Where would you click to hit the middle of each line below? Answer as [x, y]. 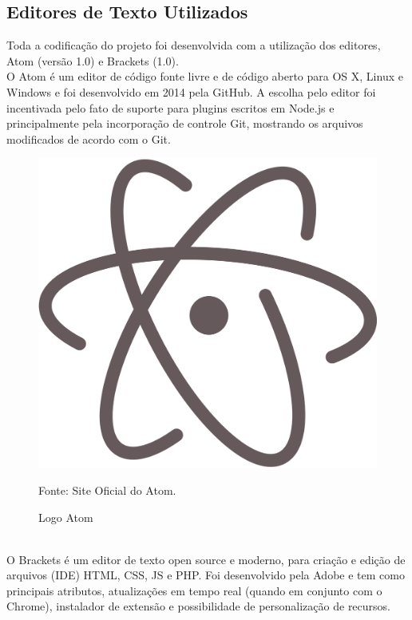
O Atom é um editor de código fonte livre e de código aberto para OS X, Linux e [205, 76]
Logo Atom [66, 517]
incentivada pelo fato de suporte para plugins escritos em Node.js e [170, 107]
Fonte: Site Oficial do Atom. [107, 490]
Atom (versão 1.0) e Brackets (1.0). [93, 60]
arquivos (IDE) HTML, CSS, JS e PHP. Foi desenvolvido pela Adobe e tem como [206, 575]
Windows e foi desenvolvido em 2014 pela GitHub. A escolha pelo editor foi [191, 91]
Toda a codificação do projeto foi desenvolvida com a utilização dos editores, [194, 45]
